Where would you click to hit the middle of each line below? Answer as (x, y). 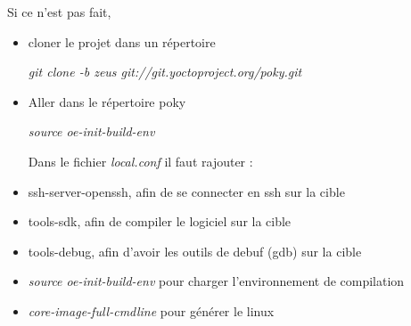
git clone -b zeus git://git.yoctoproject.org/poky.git (165, 72)
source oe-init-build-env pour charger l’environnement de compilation (216, 281)
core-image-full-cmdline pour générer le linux (151, 310)
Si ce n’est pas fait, (59, 12)
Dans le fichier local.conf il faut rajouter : (140, 161)
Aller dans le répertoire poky (107, 101)
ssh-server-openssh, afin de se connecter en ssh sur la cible (186, 191)
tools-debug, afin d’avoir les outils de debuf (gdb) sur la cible (195, 251)
